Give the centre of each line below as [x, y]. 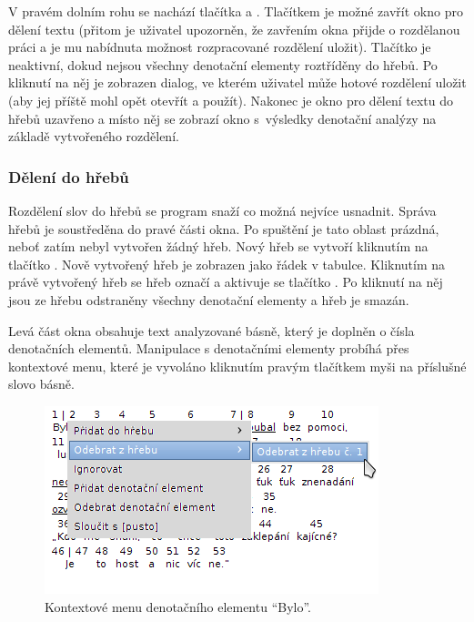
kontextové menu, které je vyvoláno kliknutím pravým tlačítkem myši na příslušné [237, 366]
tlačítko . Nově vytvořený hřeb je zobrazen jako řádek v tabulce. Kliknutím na [227, 264]
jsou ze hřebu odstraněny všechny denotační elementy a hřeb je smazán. [209, 299]
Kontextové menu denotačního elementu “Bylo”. [178, 606]
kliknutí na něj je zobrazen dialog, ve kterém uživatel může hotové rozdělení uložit [237, 82]
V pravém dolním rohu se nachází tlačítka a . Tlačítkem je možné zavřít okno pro [236, 11]
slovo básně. [41, 384]
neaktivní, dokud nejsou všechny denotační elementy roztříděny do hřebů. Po [223, 64]
